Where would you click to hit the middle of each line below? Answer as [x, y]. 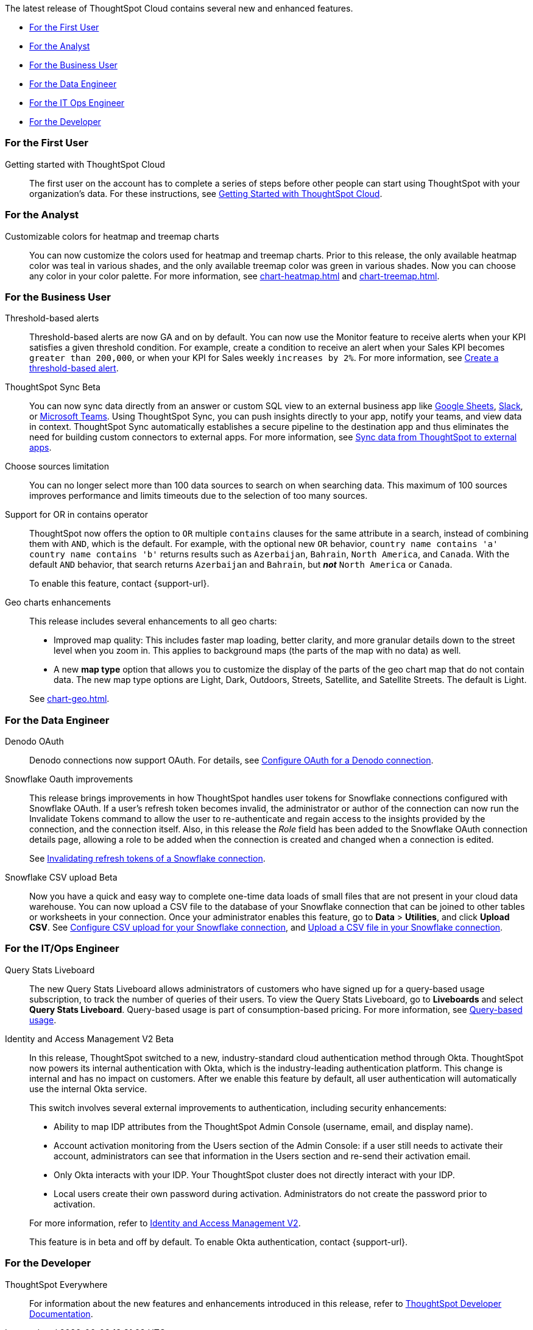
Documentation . [61, 1314]
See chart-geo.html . [69, 699]
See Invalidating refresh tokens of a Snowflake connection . [147, 858]
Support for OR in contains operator [76, 515]
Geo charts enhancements [58, 602]
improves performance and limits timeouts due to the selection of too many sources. [199, 496]
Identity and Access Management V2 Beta [90, 1039]
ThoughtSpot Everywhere [56, 1284]
